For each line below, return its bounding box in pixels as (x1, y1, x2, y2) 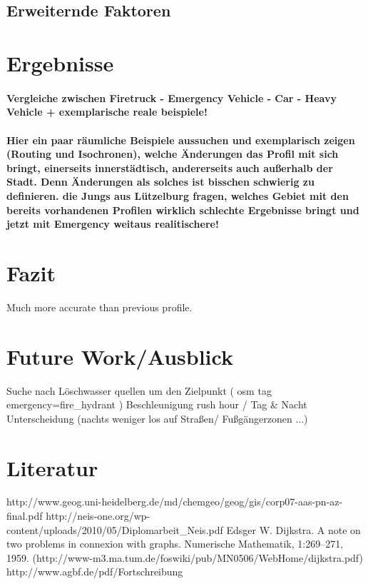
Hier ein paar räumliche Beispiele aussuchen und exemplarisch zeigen (6, 132, 355, 147)
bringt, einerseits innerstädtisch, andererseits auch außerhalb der (6, 160, 333, 175)
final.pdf (6, 508, 43, 523)
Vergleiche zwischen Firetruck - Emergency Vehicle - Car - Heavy (6, 90, 337, 105)
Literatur (6, 453, 98, 482)
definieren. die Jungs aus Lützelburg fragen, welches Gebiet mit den (6, 188, 349, 203)
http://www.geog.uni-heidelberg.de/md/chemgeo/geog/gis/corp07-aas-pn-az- (6, 494, 343, 509)
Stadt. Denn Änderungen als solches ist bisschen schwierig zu (6, 174, 315, 189)
